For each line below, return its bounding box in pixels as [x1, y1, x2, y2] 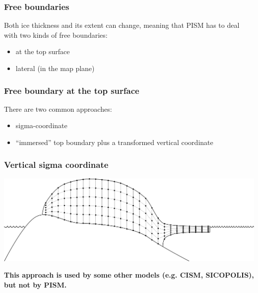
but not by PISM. [4, 280, 67, 290]
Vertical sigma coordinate [4, 158, 109, 170]
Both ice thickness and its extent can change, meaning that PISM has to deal [4, 20, 240, 30]
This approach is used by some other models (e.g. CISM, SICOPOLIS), [4, 270, 254, 280]
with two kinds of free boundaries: [4, 29, 108, 40]
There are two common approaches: [4, 103, 112, 114]
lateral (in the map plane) [15, 63, 95, 73]
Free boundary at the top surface [4, 84, 139, 96]
